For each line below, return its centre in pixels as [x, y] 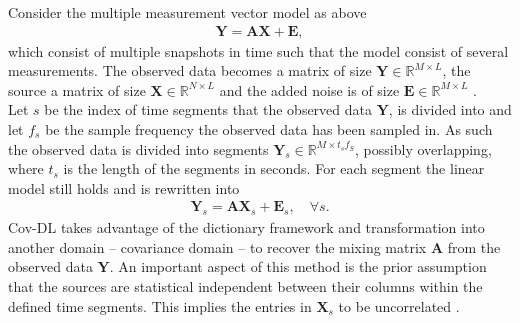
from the [474, 246]
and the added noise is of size [309, 89]
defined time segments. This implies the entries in [160, 305]
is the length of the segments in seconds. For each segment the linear [274, 168]
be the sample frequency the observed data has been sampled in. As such [269, 129]
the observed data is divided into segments [138, 148]
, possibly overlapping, [423, 148]
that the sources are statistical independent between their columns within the [245, 285]
